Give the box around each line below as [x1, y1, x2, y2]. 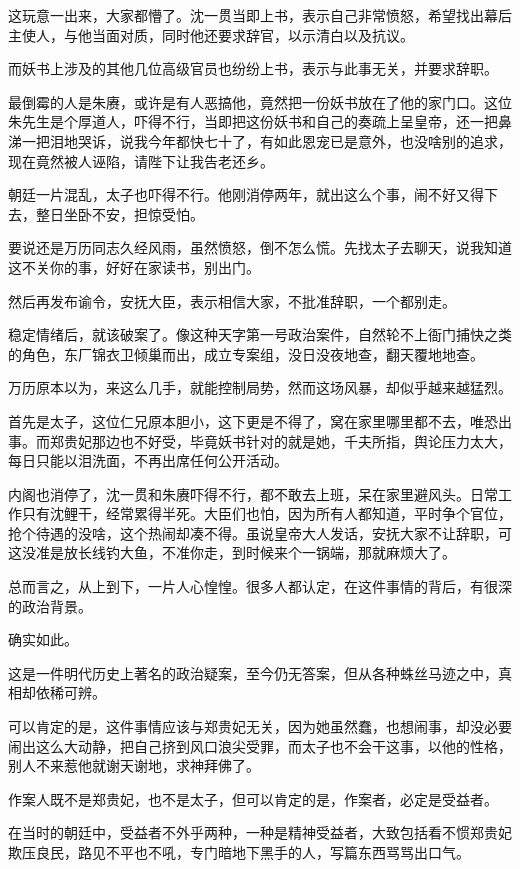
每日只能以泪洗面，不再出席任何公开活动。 [8, 450, 288, 471]
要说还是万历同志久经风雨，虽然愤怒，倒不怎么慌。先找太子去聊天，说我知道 [8, 237, 512, 258]
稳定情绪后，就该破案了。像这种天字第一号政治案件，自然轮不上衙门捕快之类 [8, 324, 512, 345]
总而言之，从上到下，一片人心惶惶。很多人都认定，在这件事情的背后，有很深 [8, 576, 512, 597]
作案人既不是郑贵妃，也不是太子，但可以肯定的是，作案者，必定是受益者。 [8, 788, 498, 809]
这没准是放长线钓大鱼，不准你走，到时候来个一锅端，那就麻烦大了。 [8, 542, 456, 563]
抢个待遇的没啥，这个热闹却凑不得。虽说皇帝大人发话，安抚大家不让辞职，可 [8, 522, 512, 543]
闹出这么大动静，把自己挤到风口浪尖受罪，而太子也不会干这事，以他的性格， [8, 735, 512, 756]
